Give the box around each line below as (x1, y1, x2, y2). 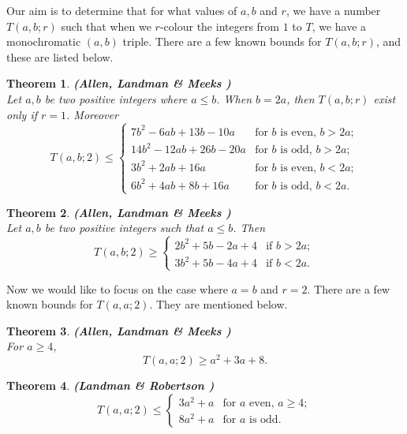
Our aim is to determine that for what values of (6, 2, 237, 18)
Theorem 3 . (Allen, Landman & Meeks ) (6, 322, 231, 339)
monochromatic (6, 33, 81, 50)
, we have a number (286, 2, 381, 18)
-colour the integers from (159, 17, 279, 34)
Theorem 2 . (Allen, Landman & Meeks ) (6, 204, 231, 220)
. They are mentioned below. (149, 296, 288, 312)
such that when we (61, 17, 151, 34)
